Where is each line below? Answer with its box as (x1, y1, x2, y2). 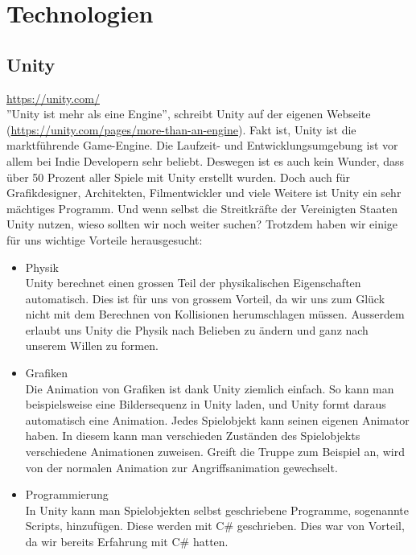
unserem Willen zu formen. (25, 337, 159, 354)
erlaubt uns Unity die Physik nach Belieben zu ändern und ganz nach (25, 321, 369, 338)
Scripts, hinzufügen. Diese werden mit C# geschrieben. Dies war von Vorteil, (25, 517, 405, 534)
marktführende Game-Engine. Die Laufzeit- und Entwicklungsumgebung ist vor (6, 137, 398, 154)
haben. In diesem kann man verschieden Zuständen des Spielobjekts (25, 427, 360, 444)
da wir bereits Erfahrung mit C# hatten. (25, 533, 229, 550)
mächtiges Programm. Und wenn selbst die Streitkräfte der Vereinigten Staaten (6, 199, 397, 216)
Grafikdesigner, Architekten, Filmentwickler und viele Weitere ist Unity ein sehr (6, 184, 402, 201)
